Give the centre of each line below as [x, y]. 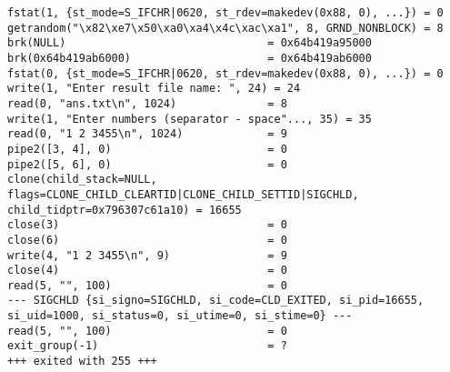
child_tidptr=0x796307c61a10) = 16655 [125, 210]
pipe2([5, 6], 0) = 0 [147, 164]
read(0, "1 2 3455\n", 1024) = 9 [147, 134]
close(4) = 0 [147, 271]
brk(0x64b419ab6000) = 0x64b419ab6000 [190, 58]
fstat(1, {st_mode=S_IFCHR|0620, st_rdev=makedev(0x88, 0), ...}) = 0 [225, 13]
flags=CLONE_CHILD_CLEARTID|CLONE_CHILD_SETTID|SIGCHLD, [183, 194]
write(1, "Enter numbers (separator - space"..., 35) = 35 [190, 119]
